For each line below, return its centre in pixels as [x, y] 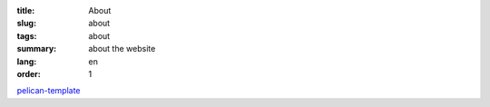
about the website [122, 49]
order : [29, 73]
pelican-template [49, 91]
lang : [27, 61]
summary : [37, 49]
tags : [27, 35]
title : [26, 10]
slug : [26, 24]
